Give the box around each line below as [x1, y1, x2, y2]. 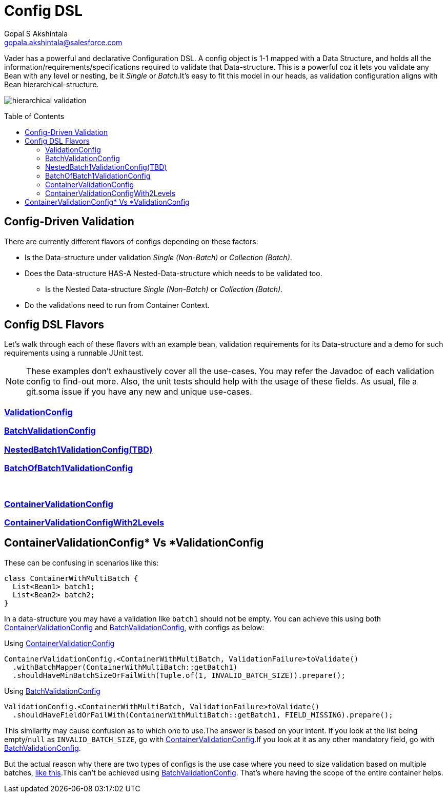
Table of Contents [4, 111, 65, 121]
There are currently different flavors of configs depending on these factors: [4, 237, 258, 246]
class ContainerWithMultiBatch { [4, 574, 138, 582]
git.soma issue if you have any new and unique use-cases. [26, 386, 252, 397]
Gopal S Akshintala [4, 29, 68, 38]
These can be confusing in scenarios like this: [4, 558, 159, 567]
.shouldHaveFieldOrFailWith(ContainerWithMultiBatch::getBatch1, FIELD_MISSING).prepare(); [12, 710, 393, 719]
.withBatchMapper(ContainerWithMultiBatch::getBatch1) [12, 663, 238, 671]
